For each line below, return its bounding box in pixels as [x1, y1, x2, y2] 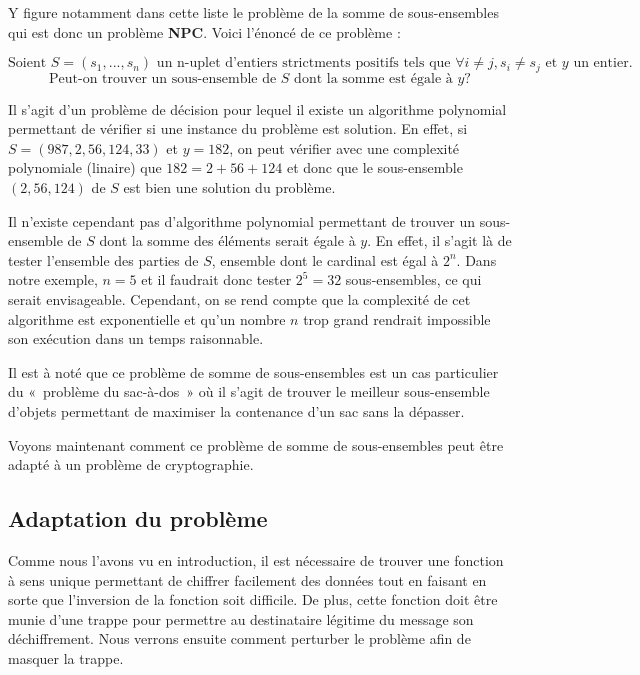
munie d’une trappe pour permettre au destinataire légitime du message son [8, 608, 474, 629]
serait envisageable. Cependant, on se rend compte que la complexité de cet [8, 288, 471, 309]
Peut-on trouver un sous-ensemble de [49, 71, 277, 86]
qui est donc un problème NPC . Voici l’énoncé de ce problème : [8, 21, 401, 42]
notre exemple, [8, 269, 98, 290]
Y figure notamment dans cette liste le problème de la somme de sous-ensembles [8, 2, 499, 22]
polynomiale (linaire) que [8, 157, 162, 178]
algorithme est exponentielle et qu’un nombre [8, 308, 286, 329]
